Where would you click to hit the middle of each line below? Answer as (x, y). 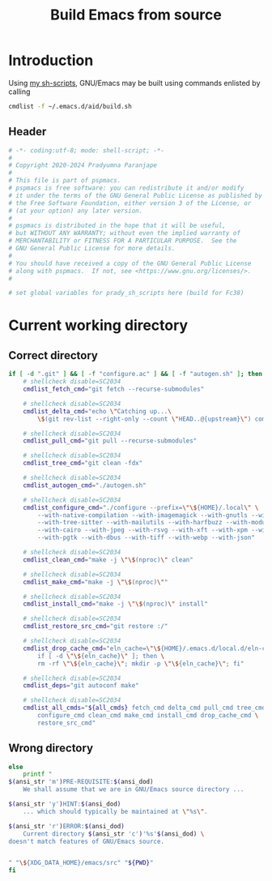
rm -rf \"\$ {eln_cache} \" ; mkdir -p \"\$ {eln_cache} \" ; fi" (141, 663)
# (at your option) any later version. (76, 211)
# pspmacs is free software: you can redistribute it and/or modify (126, 188)
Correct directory (53, 355)
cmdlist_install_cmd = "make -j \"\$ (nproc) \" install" (115, 604)
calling (19, 92)
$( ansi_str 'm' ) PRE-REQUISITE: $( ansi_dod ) (81, 782)
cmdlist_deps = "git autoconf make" (81, 686)
